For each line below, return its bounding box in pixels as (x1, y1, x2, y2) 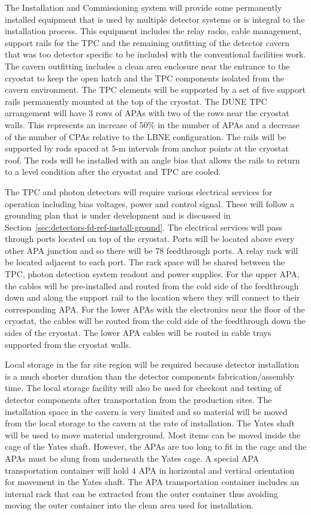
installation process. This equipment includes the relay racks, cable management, (5, 25, 302, 37)
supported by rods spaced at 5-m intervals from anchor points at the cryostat (5, 142, 289, 154)
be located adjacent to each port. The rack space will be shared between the (5, 256, 285, 268)
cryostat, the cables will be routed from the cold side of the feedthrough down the (5, 314, 306, 327)
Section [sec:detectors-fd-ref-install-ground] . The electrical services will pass (5, 220, 283, 233)
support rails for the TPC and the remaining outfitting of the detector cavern (5, 36, 290, 49)
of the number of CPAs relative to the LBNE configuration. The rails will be (5, 130, 286, 143)
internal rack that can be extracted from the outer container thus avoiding (5, 487, 278, 499)
